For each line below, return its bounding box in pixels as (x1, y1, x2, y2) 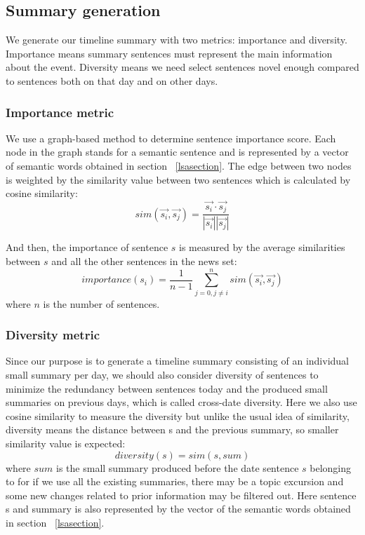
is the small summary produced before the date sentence (56, 460, 299, 475)
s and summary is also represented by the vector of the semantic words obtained (6, 501, 351, 516)
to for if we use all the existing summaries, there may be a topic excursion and (6, 474, 344, 489)
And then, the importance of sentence (6, 240, 168, 255)
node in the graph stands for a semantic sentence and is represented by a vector (6, 144, 349, 159)
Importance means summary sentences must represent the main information (6, 46, 333, 60)
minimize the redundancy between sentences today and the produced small (6, 381, 328, 395)
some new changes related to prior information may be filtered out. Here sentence (6, 487, 357, 502)
